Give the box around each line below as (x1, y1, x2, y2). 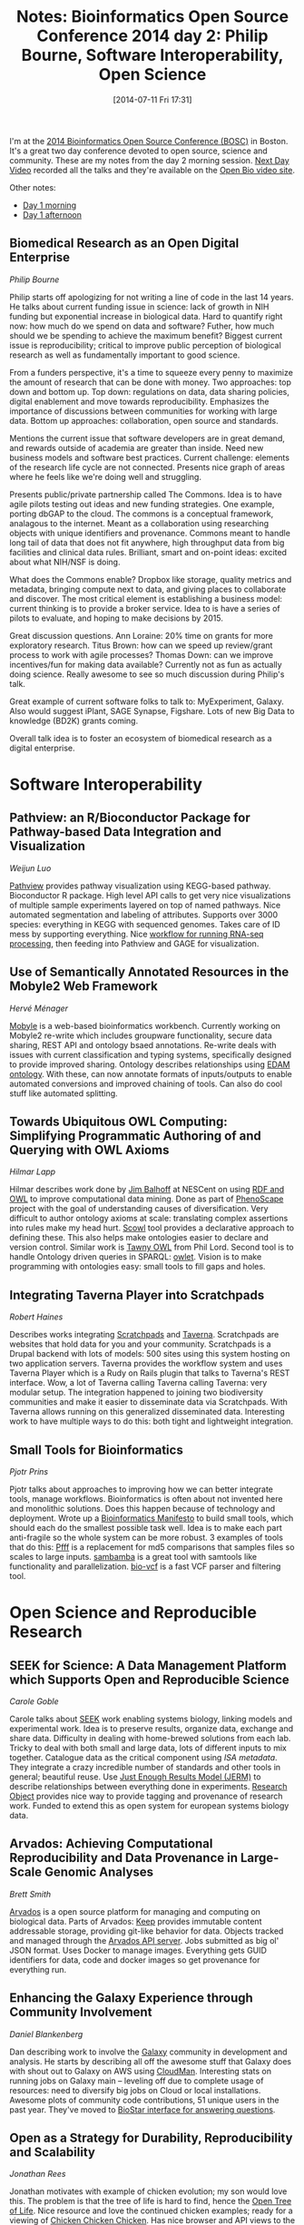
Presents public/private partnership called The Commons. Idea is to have (9, 488, 283, 500)
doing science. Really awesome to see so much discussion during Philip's (9, 669, 285, 680)
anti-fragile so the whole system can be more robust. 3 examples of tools (9, 1532, 284, 1543)
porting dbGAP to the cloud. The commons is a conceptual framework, (9, 508, 274, 519)
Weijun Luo (9, 862, 52, 873)
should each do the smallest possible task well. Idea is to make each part (9, 1523, 283, 1533)
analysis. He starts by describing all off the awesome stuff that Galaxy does (9, 2055, 292, 2066)
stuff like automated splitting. (9, 1087, 118, 1099)
